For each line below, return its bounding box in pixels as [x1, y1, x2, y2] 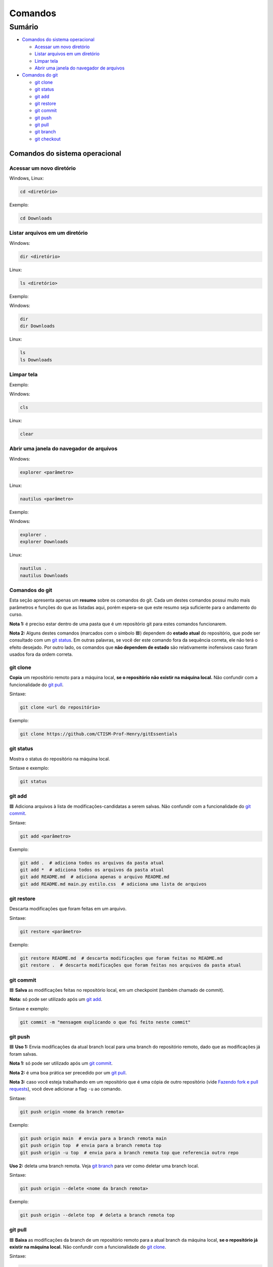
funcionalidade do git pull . [9, 682, 64, 688]
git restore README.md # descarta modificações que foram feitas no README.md [20, 955, 223, 961]
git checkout [34, 136, 61, 142]
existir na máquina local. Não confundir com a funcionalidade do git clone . [9, 1244, 166, 1250]
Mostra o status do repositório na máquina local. [9, 756, 111, 762]
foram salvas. [9, 1051, 38, 1057]
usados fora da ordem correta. [9, 651, 73, 657]
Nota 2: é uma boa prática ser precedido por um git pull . [9, 1069, 127, 1075]
